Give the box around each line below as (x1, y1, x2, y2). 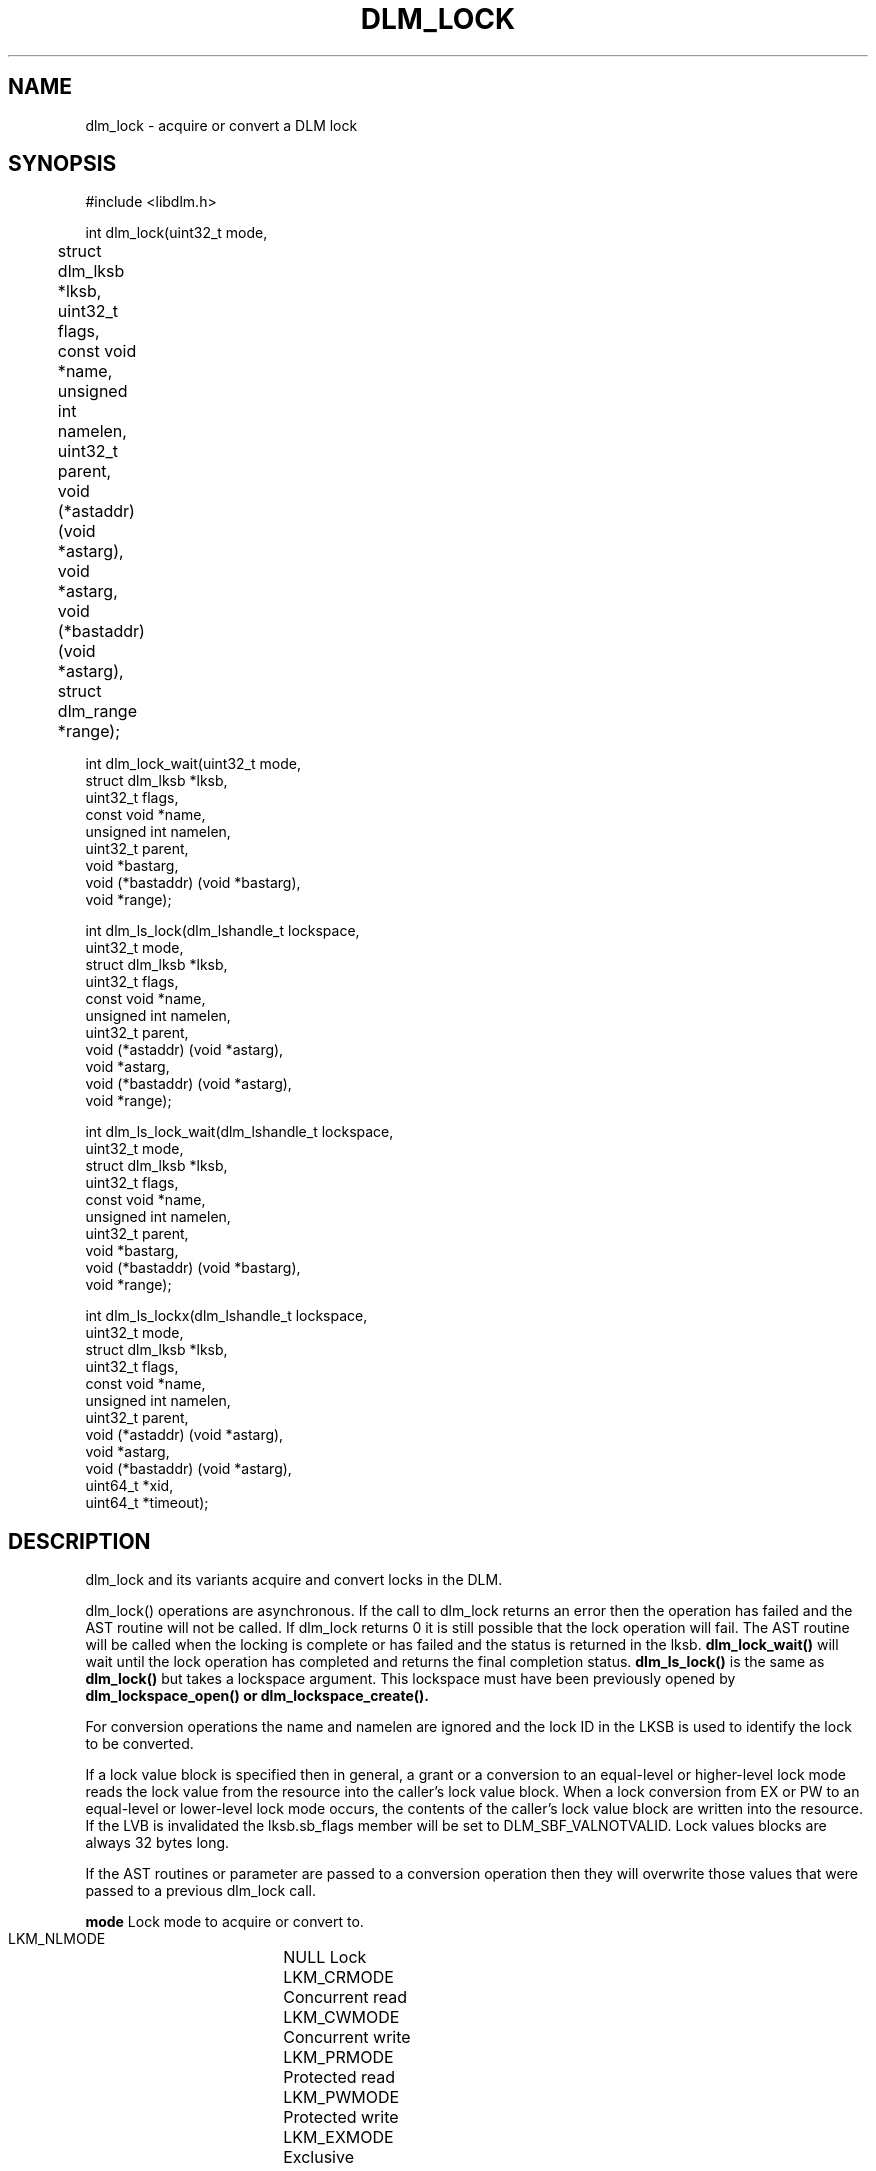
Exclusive (283, 2147, 354, 2168)
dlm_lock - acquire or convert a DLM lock (85, 116, 358, 134)
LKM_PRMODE (283, 2047, 394, 2068)
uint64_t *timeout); (85, 1494, 209, 1512)
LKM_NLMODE (8, 1930, 106, 1948)
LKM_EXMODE (283, 2127, 394, 2148)
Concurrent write (283, 2027, 411, 2048)
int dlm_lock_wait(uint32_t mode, (85, 755, 301, 773)
